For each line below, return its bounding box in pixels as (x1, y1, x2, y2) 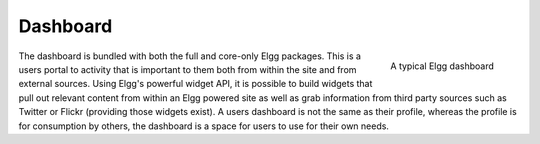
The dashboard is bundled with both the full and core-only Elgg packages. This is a (18, 50, 362, 62)
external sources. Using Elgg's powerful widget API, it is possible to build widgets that (18, 78, 373, 90)
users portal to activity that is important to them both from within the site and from (18, 63, 357, 75)
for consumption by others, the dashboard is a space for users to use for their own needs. (18, 120, 390, 132)
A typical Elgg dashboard (390, 60, 494, 72)
